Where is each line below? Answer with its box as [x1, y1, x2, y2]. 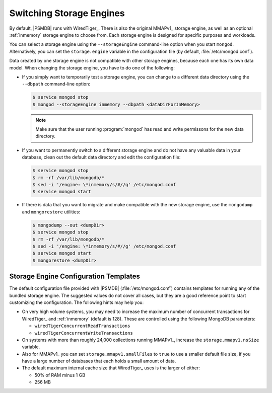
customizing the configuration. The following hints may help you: [9, 299, 144, 305]
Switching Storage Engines [9, 8, 125, 19]
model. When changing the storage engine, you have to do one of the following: [9, 64, 175, 70]
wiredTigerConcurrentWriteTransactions [34, 330, 133, 336]
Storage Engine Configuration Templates [9, 272, 141, 281]
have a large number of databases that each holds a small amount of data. [22, 358, 176, 364]
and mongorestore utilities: [22, 209, 81, 215]
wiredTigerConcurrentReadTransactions [34, 323, 130, 329]
